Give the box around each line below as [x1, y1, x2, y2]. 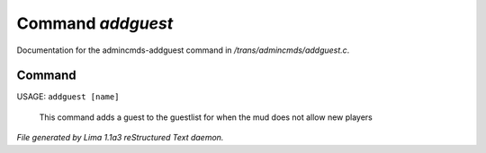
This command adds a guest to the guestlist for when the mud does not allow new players [39, 112, 373, 123]
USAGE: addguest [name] [16, 91, 120, 102]
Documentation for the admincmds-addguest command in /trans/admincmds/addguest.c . [16, 45, 350, 55]
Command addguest [16, 13, 174, 33]
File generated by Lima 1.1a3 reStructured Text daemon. [16, 132, 224, 143]
